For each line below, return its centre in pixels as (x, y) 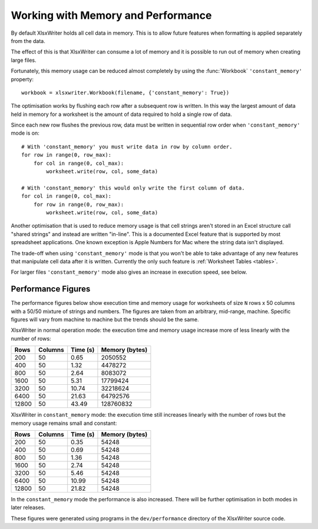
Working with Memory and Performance (111, 15)
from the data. (28, 41)
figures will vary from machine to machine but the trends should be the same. (105, 320)
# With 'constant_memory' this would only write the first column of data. (133, 188)
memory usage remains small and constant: (64, 423)
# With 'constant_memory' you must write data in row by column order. (127, 147)
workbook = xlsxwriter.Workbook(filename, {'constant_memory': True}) (125, 92)
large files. (24, 60)
